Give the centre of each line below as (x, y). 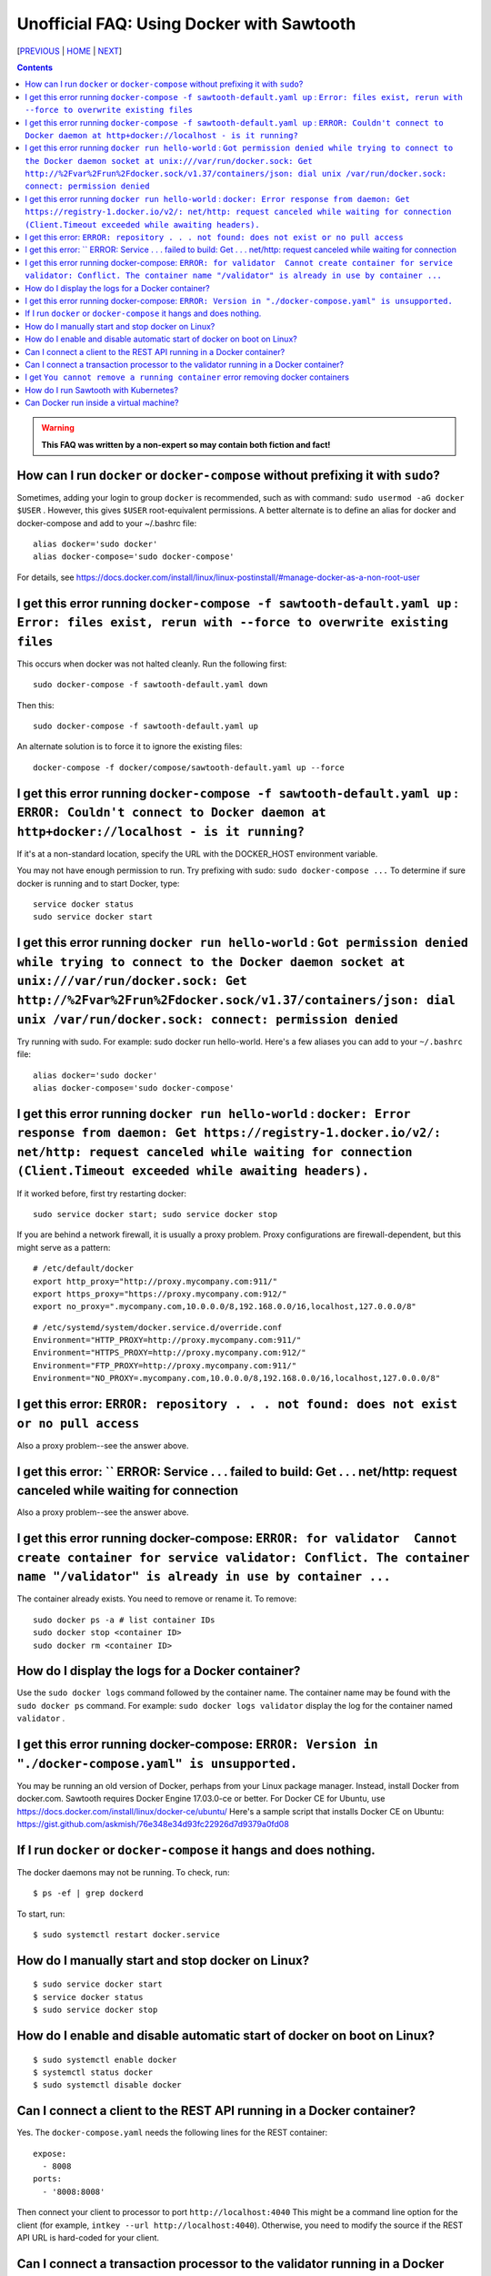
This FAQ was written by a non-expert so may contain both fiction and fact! (186, 444)
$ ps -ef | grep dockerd (88, 1893)
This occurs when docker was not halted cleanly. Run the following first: (152, 664)
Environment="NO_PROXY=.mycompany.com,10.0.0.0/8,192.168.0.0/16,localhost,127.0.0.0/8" (237, 1378)
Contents (35, 67)
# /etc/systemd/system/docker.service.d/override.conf (158, 1327)
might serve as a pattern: (64, 1247)
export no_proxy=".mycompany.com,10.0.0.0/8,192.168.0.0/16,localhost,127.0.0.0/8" (225, 1307)
